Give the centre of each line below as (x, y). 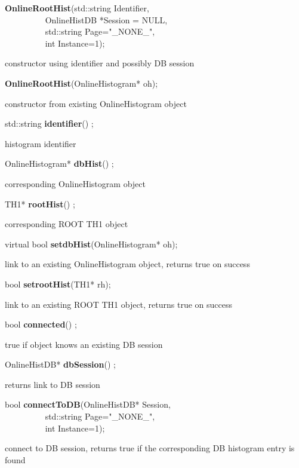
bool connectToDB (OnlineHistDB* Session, (88, 404)
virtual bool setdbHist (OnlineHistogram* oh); (91, 244)
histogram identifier (41, 143)
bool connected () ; (41, 324)
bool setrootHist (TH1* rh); (58, 284)
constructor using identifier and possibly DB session (100, 63)
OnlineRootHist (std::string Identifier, (77, 8)
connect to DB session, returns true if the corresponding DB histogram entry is (150, 448)
